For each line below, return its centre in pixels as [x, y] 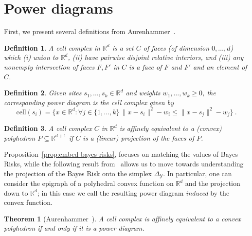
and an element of [220, 66]
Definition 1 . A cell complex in [52, 47]
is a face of [145, 66]
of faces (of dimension [176, 47]
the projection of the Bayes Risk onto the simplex [78, 173]
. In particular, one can [198, 173]
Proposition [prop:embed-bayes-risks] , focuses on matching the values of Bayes [121, 154]
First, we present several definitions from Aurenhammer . [90, 31]
